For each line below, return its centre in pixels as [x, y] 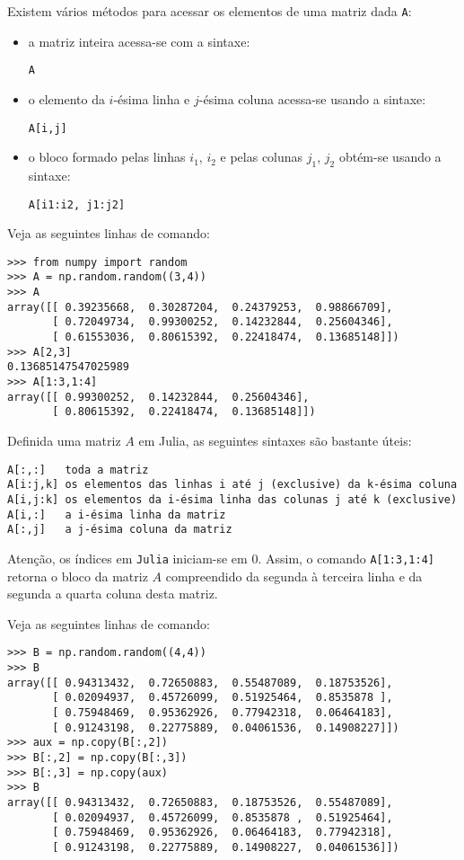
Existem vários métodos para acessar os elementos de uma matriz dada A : [210, 11]
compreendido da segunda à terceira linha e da [294, 576]
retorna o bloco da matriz [78, 576]
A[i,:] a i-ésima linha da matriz [117, 514]
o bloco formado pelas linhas [107, 157]
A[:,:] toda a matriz [78, 470]
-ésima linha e [152, 98]
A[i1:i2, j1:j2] [77, 204]
